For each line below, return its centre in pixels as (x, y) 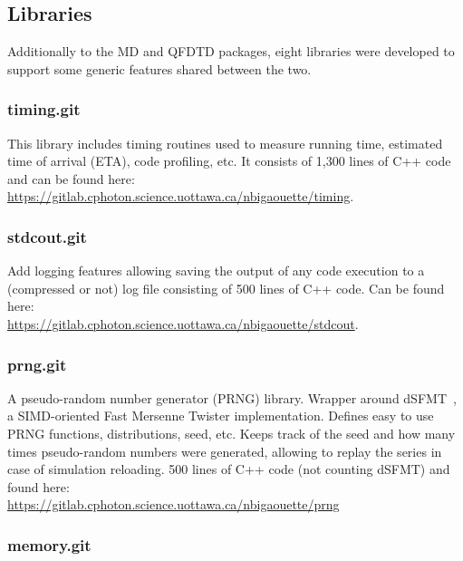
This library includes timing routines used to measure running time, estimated (225, 143)
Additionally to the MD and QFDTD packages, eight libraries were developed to (231, 51)
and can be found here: (71, 178)
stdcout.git (47, 236)
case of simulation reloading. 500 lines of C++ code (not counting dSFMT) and (229, 469)
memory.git (49, 544)
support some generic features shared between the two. (159, 68)
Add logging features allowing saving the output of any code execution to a (216, 271)
